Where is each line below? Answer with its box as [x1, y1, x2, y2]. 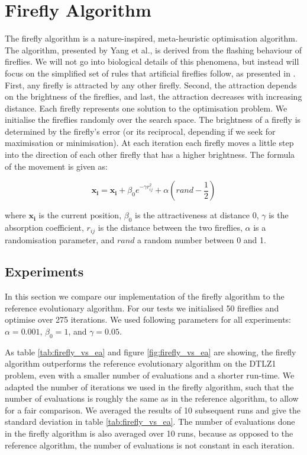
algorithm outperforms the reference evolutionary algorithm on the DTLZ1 [5, 357, 276, 370]
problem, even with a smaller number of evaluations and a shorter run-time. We [5, 369, 295, 381]
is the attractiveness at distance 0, [134, 209, 259, 221]
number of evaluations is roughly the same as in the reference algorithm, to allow [5, 392, 299, 405]
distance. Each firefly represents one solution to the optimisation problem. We [5, 101, 287, 114]
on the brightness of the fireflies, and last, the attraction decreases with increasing [5, 90, 302, 103]
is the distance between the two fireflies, [98, 221, 243, 234]
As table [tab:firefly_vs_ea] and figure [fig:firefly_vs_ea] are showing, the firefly [5, 345, 296, 358]
